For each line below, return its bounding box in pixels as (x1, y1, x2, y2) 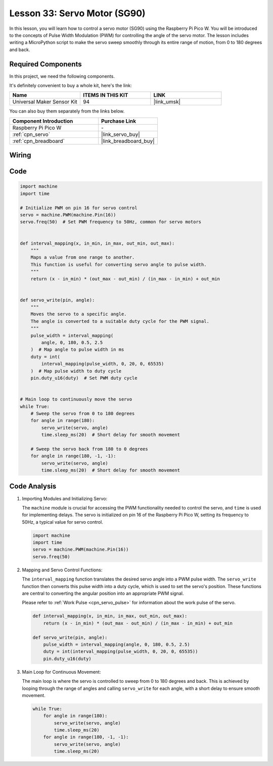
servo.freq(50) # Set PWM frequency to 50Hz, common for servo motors (20, 219, 202, 225)
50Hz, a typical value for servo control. (22, 519, 103, 525)
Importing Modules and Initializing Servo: (22, 495, 108, 501)
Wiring (9, 151, 31, 160)
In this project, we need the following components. (9, 73, 115, 79)
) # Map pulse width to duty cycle (30, 368, 121, 374)
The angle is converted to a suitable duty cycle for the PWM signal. (30, 318, 210, 324)
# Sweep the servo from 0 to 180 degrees (30, 411, 135, 416)
